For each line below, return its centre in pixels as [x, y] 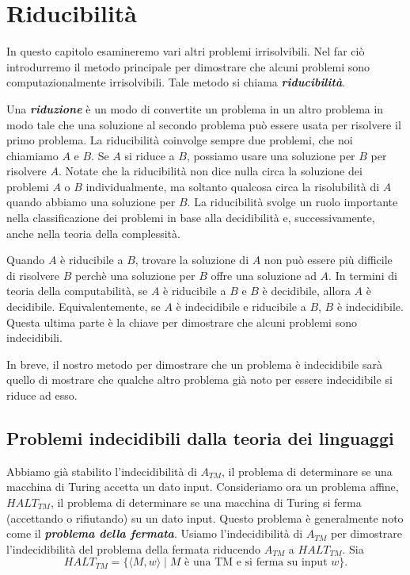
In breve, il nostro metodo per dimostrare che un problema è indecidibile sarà [194, 364]
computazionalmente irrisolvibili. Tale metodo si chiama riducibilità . [176, 82]
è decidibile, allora [306, 291]
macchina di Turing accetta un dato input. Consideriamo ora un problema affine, [203, 487]
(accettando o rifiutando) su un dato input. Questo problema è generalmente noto [205, 517]
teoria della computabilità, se [77, 291]
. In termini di [363, 275]
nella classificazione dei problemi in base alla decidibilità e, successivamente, [191, 218]
